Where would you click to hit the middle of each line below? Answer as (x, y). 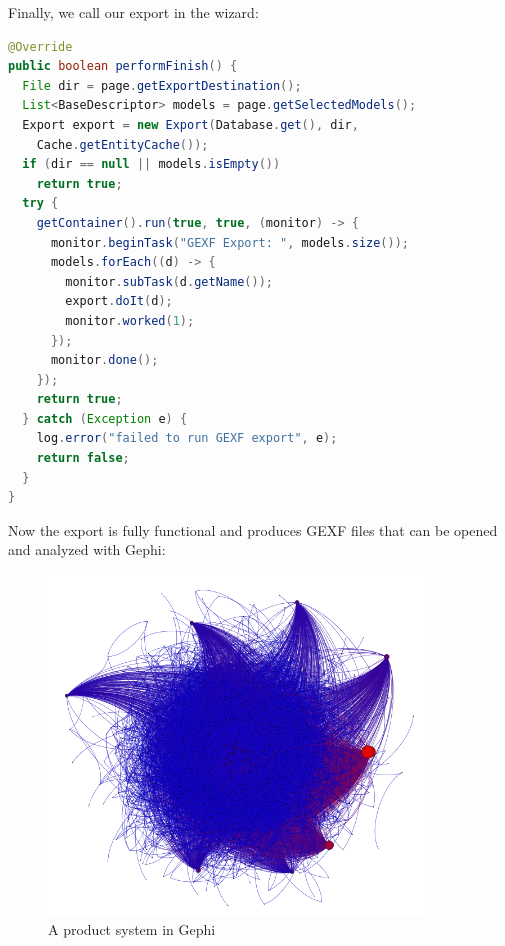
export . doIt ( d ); (119, 301)
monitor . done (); (104, 360)
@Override (40, 46)
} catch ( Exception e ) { (105, 418)
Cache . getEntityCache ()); (122, 144)
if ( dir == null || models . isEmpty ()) (151, 164)
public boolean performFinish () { (123, 66)
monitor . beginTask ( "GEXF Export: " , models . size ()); (229, 242)
